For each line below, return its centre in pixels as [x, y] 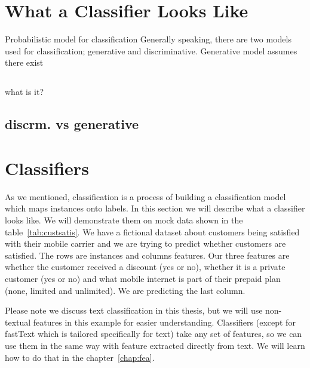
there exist [24, 62]
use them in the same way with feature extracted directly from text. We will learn [155, 345]
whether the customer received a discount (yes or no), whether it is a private [145, 267]
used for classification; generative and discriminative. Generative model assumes [151, 50]
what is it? [24, 92]
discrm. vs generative [72, 124]
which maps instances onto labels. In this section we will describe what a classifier [155, 208]
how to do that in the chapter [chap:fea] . [80, 357]
